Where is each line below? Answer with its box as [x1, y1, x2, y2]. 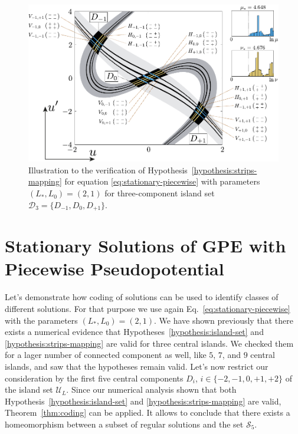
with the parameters [5, 314, 78, 326]
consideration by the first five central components [5, 371, 184, 384]
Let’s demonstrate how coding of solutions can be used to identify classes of [5, 291, 279, 303]
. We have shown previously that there [154, 314, 293, 326]
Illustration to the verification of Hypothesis [28, 163, 188, 176]
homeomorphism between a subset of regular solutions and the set [5, 417, 244, 430]
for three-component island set [104, 187, 215, 199]
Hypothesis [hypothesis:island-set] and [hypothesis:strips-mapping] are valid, [5, 394, 281, 407]
